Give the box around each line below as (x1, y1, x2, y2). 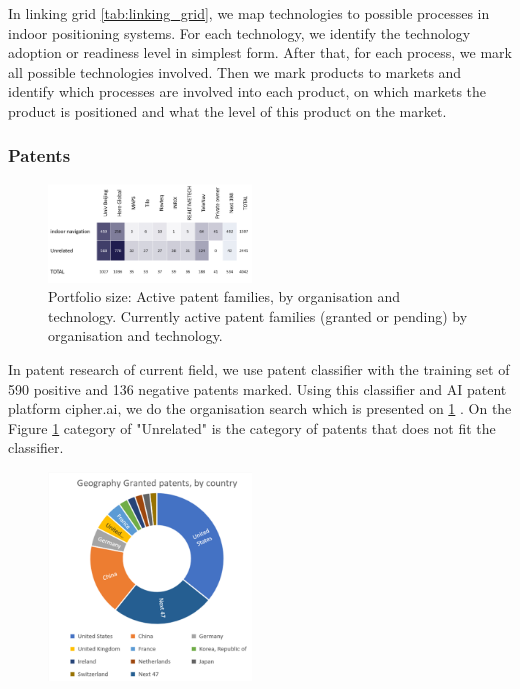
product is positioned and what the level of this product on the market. (8, 100, 447, 121)
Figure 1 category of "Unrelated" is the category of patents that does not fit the (8, 417, 496, 438)
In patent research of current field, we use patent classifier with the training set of (8, 358, 510, 379)
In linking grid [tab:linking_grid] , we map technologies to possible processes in (8, 3, 490, 23)
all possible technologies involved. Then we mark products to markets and (8, 61, 462, 82)
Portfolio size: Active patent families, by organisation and (48, 286, 401, 307)
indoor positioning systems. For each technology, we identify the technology (8, 22, 471, 43)
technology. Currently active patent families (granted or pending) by (48, 305, 468, 326)
